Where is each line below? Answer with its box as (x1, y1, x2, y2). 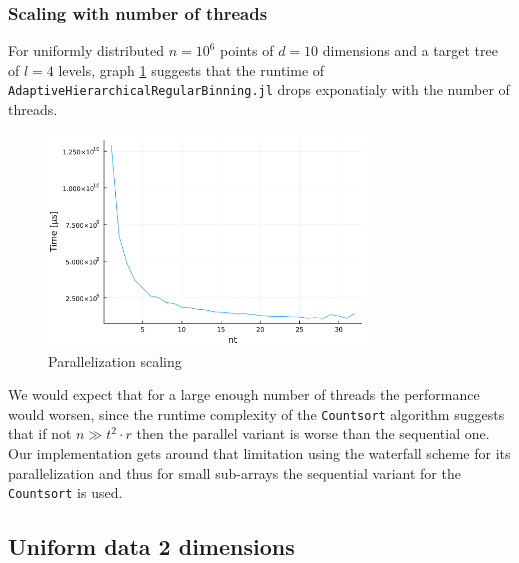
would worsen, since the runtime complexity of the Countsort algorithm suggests (8, 403, 505, 424)
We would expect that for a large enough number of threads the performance (8, 384, 480, 405)
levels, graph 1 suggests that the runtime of (58, 59, 325, 80)
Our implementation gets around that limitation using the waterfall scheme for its (8, 443, 511, 463)
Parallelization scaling (48, 350, 182, 371)
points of (220, 40, 274, 61)
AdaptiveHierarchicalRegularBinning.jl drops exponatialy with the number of (8, 79, 510, 100)
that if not (8, 423, 72, 444)
